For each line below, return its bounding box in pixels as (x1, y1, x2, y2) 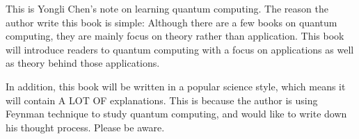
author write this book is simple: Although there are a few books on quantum (6, 15, 337, 29)
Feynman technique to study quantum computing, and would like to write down (6, 106, 347, 121)
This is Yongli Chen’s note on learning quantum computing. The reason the (6, 1, 328, 15)
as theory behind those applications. (6, 56, 160, 70)
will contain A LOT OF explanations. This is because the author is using (6, 92, 318, 107)
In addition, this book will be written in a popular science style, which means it (6, 79, 346, 93)
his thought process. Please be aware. (6, 120, 165, 134)
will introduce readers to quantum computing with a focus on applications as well (6, 42, 354, 56)
